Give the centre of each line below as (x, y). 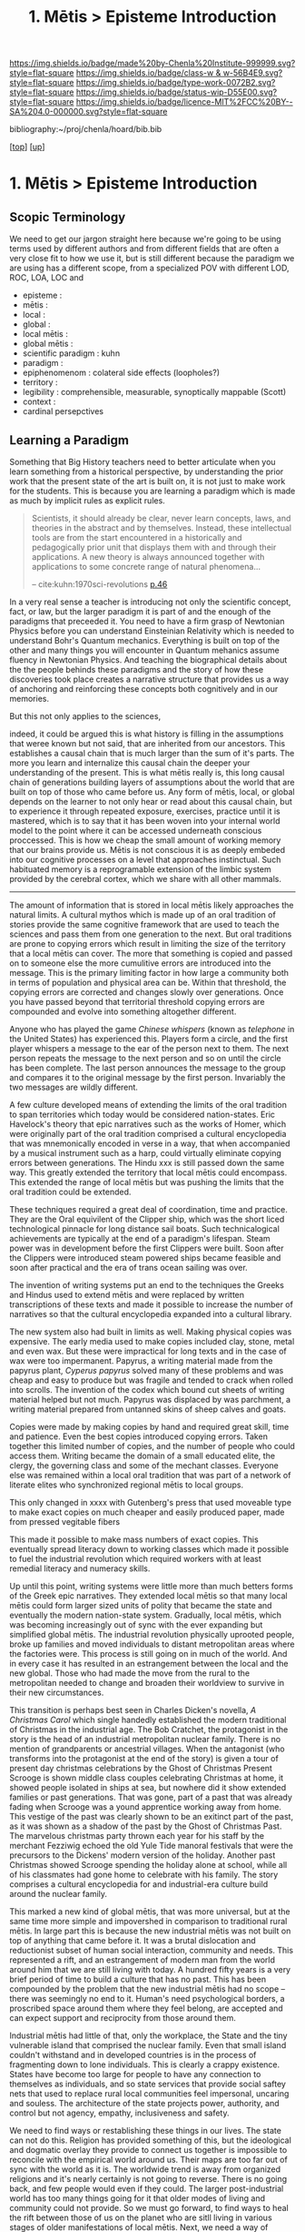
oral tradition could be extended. (70, 1192)
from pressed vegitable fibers (65, 1522)
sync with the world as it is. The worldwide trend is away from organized (145, 2169)
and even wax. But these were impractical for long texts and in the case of (148, 1351)
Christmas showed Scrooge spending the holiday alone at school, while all (148, 1865)
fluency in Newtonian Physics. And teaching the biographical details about (148, 660)
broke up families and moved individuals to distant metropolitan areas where (152, 1644)
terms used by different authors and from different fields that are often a (144, 249)
